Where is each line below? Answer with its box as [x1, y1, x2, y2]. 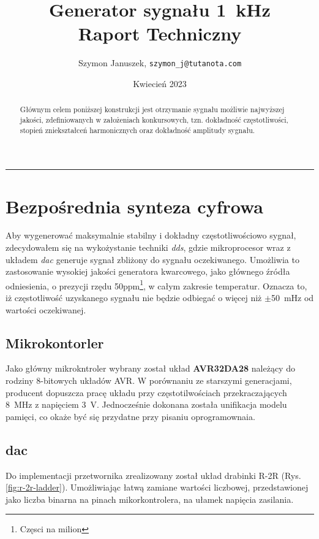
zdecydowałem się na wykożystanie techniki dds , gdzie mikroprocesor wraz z [6, 241, 291, 254]
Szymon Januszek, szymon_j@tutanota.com [78, 56, 242, 69]
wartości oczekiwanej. [6, 303, 86, 316]
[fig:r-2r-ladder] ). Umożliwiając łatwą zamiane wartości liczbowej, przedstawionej [6, 481, 309, 494]
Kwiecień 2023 [133, 77, 187, 90]
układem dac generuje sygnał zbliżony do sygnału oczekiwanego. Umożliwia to [6, 253, 299, 266]
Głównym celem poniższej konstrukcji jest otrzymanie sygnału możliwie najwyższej [20, 104, 285, 115]
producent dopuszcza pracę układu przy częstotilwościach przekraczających [6, 386, 287, 399]
